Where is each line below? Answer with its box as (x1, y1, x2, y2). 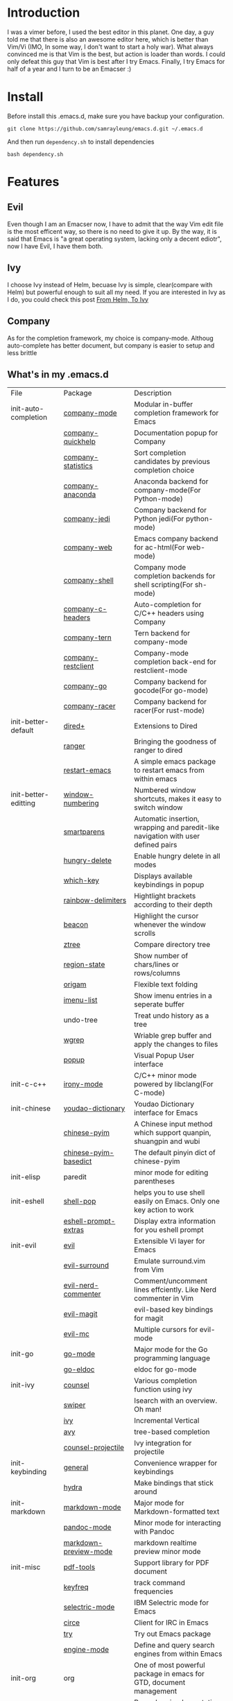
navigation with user (134, 831, 200, 841)
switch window (134, 803, 183, 812)
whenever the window (134, 920, 207, 930)
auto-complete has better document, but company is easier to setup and (7, 341, 215, 350)
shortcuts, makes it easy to (134, 794, 222, 804)
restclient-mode (134, 666, 188, 676)
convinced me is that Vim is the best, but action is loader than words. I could (7, 50, 225, 58)
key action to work (134, 1205, 194, 1215)
